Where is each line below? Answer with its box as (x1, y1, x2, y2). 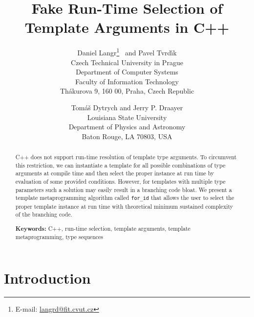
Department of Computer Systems (76, 67, 178, 77)
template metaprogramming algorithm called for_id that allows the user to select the (15, 194, 234, 202)
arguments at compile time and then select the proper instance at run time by (15, 169, 214, 177)
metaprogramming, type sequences (15, 233, 104, 241)
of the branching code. (15, 210, 72, 219)
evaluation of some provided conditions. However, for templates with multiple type (15, 177, 226, 186)
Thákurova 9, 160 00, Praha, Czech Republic (60, 86, 194, 96)
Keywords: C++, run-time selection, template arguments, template (15, 224, 190, 233)
